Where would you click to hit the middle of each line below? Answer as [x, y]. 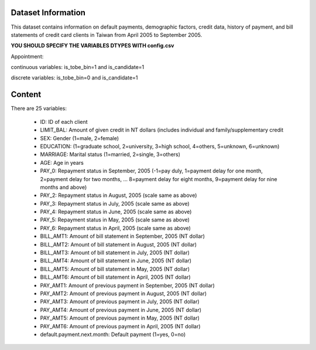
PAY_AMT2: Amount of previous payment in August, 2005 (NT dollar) [123, 293]
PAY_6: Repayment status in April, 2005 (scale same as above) [116, 228]
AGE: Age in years [62, 162]
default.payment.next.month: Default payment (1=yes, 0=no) [113, 334]
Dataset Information [48, 13]
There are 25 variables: [39, 109]
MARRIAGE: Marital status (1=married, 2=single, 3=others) [110, 154]
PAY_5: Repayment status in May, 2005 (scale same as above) [115, 220]
